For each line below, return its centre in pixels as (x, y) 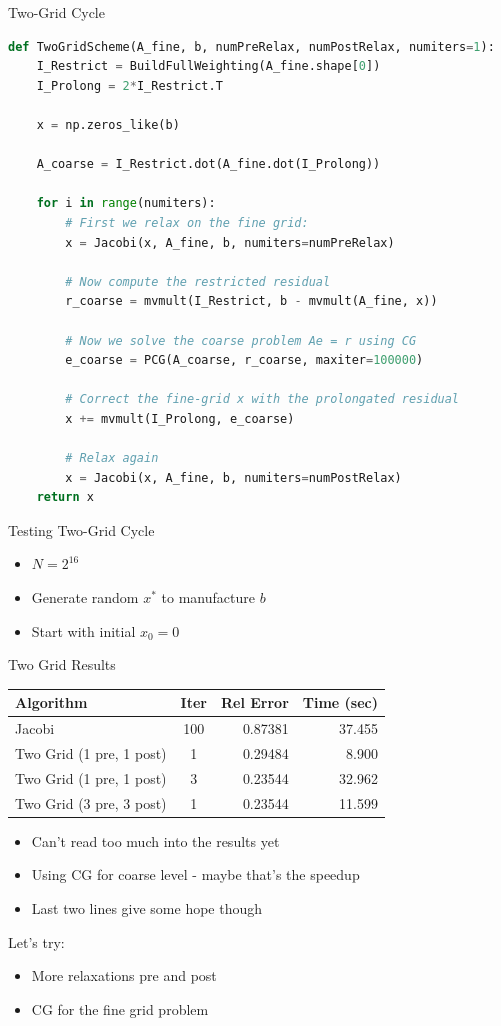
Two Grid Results (62, 664)
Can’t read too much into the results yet (155, 840)
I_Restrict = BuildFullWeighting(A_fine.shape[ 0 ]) (208, 66)
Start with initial (83, 630)
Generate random (85, 597)
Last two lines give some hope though (147, 907)
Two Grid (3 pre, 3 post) (91, 802)
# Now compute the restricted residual (198, 281)
